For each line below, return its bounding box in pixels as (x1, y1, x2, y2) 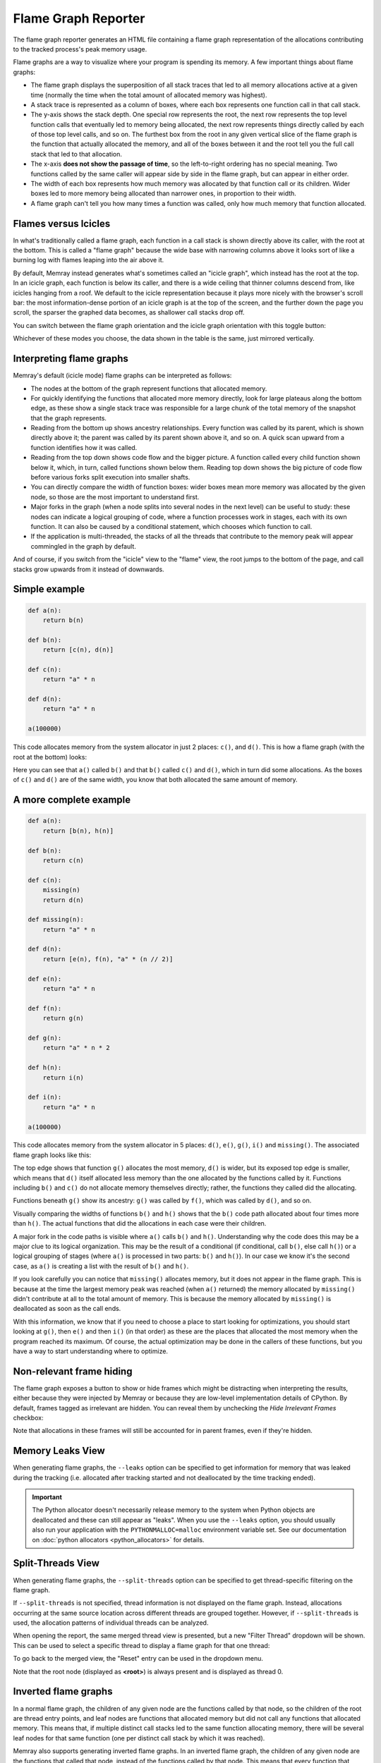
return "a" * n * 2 (42, 1044, 111, 1052)
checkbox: (13, 1413, 44, 1422)
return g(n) (42, 1014, 85, 1023)
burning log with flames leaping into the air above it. (13, 256, 164, 264)
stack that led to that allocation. (30, 150, 123, 158)
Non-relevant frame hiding (13, 1365, 133, 1377)
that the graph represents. (30, 413, 107, 422)
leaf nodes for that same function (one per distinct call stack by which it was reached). (13, 1733, 265, 1742)
